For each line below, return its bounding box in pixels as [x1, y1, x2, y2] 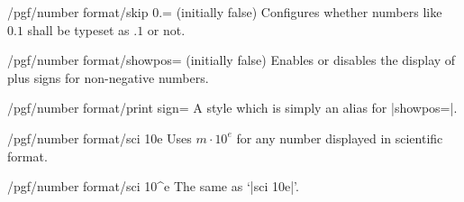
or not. [147, 20, 186, 39]
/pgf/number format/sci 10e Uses [7, 128, 192, 147]
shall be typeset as [27, 20, 130, 39]
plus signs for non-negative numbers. [7, 68, 209, 87]
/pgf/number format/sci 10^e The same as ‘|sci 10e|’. [7, 177, 299, 196]
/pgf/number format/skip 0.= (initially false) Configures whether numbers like [7, 3, 442, 21]
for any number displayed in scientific [236, 128, 443, 147]
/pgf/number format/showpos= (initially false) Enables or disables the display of [7, 50, 456, 69]
